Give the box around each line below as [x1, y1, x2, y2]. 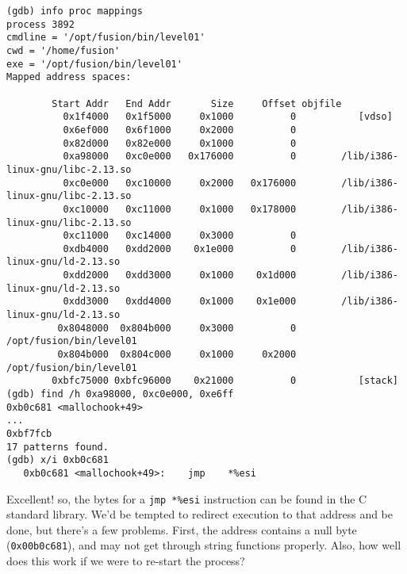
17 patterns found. [6, 441, 109, 453]
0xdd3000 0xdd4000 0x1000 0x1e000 [63, 296, 297, 308]
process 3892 [6, 18, 75, 30]
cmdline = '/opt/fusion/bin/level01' [6, 32, 205, 44]
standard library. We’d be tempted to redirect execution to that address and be [6, 506, 394, 522]
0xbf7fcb [6, 428, 52, 439]
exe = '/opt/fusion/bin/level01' [6, 58, 182, 70]
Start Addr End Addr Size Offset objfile [52, 98, 342, 109]
